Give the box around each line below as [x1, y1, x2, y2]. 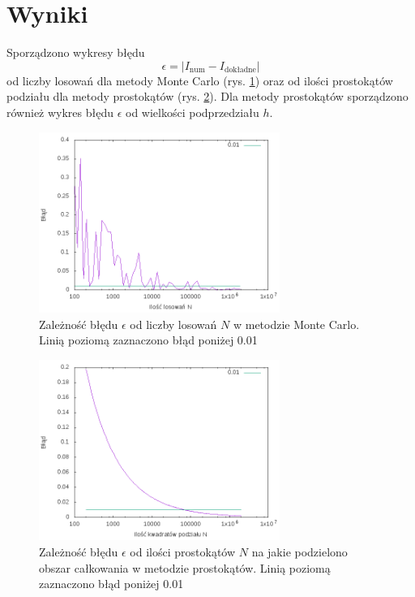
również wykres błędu [6, 103, 114, 120]
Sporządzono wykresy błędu [6, 44, 145, 61]
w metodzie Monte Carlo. [233, 315, 360, 332]
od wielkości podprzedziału [126, 103, 259, 120]
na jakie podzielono [251, 543, 348, 560]
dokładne [224, 66, 256, 75]
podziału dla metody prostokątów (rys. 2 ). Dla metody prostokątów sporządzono [6, 88, 409, 105]
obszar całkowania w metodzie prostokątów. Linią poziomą [39, 559, 331, 576]
